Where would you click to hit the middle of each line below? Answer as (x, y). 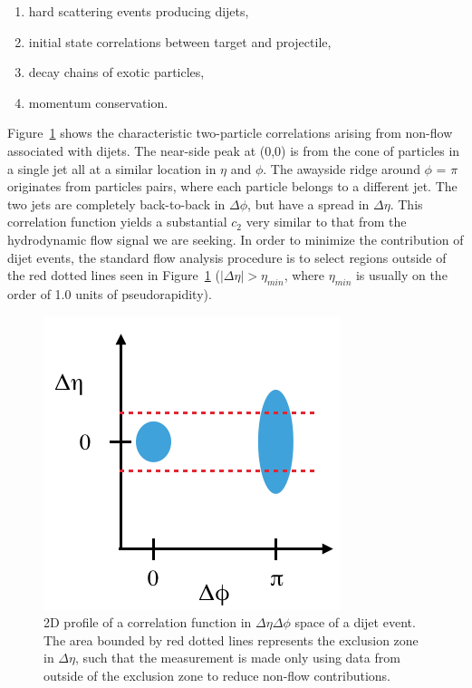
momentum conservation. (98, 102)
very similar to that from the (326, 222)
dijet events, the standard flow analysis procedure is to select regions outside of (227, 257)
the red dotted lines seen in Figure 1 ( (114, 275)
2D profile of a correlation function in (148, 622)
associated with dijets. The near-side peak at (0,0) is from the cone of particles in (234, 150)
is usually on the (401, 275)
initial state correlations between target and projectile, (180, 41)
